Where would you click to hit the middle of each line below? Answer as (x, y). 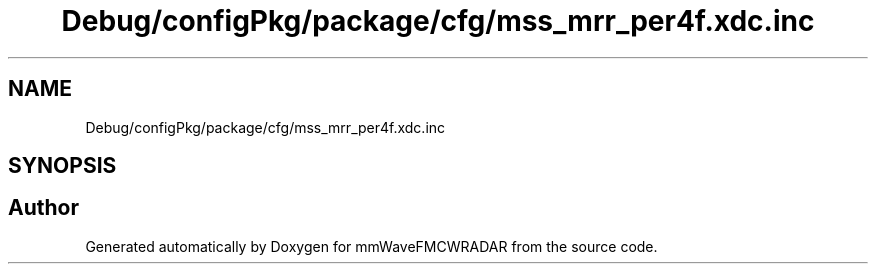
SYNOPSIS (62, 166)
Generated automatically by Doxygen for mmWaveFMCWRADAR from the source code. (371, 246)
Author (43, 208)
